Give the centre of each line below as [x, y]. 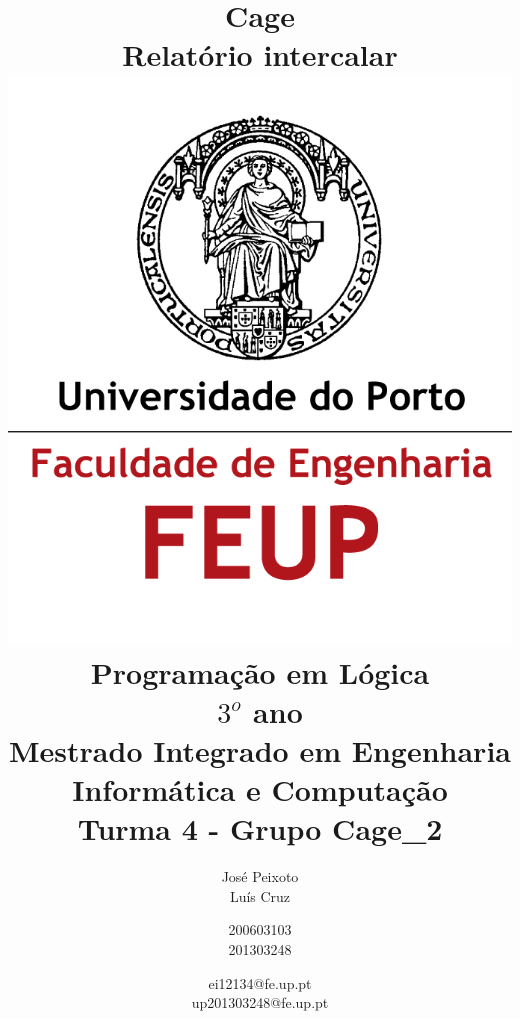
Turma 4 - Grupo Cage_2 [260, 828]
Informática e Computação [260, 789]
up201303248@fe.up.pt [260, 1002]
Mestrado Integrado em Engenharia [260, 749]
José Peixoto [260, 876]
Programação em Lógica [260, 671]
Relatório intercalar [260, 54]
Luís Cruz [260, 895]
